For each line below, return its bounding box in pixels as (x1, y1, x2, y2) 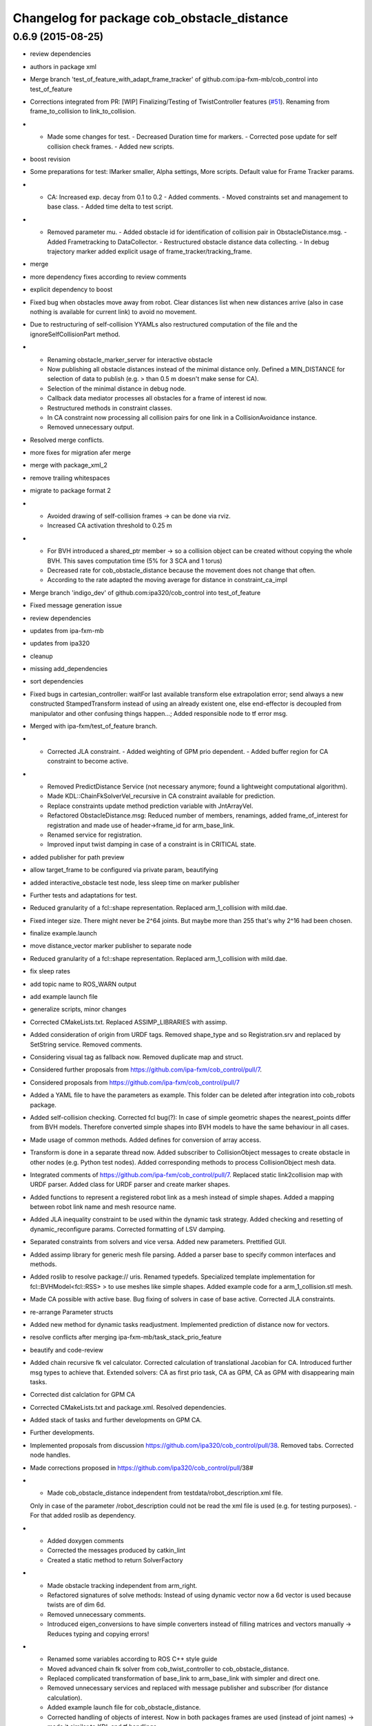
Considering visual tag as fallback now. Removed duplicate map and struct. (30, 1053, 244, 1061)
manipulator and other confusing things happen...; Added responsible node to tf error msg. (30, 709, 288, 717)
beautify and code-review (30, 1346, 103, 1354)
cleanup (30, 652, 53, 660)
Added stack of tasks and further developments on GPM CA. (30, 1416, 203, 1424)
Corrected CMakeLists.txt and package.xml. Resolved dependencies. (30, 1403, 227, 1411)
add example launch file (30, 993, 98, 1001)
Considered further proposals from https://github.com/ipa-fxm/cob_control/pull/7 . (30, 1065, 262, 1074)
